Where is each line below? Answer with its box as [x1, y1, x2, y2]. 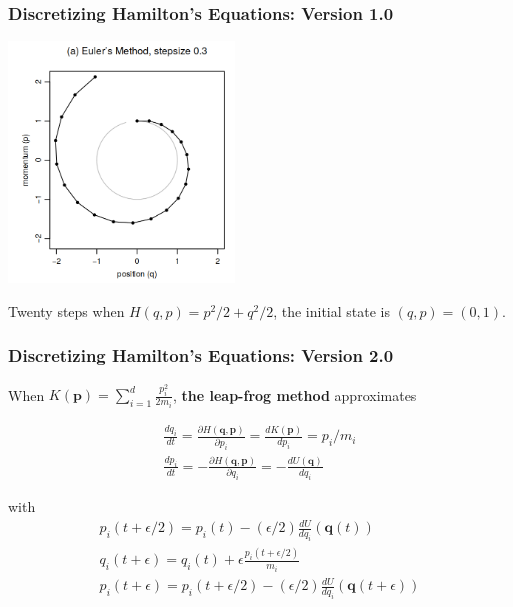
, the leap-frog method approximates [172, 384, 417, 405]
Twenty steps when [8, 300, 125, 321]
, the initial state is [273, 300, 390, 321]
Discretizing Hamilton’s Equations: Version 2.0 [8, 343, 394, 368]
